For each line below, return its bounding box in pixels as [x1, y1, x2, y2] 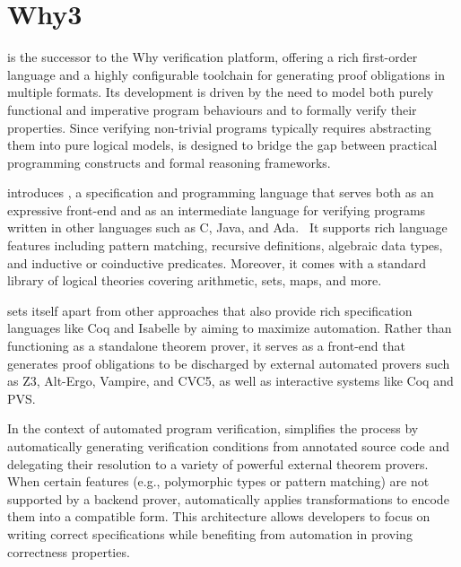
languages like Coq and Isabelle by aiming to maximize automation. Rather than [7, 318, 452, 337]
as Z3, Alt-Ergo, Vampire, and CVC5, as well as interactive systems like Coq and [7, 371, 454, 390]
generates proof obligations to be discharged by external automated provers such [7, 353, 450, 372]
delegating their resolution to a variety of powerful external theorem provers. [7, 454, 429, 473]
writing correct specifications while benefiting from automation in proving [7, 524, 413, 543]
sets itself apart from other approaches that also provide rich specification [7, 301, 413, 319]
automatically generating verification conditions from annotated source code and [7, 437, 450, 455]
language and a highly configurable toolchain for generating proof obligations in [7, 65, 445, 83]
